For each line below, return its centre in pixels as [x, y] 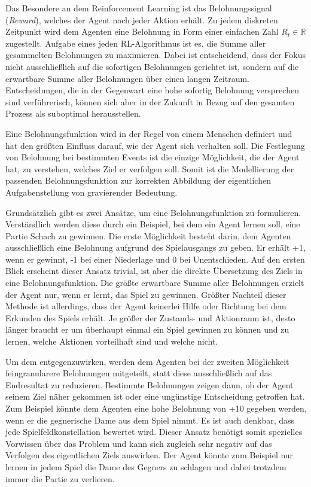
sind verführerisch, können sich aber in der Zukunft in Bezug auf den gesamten [150, 101]
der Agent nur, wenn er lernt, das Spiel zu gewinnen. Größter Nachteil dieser [146, 294]
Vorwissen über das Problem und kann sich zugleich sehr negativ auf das [139, 443]
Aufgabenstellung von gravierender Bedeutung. [92, 192]
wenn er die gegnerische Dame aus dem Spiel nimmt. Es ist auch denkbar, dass [150, 420]
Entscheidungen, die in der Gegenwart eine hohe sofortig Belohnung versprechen [152, 90]
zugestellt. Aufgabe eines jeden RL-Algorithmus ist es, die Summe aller [136, 43]
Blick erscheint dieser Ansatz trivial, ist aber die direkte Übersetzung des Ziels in [154, 271]
